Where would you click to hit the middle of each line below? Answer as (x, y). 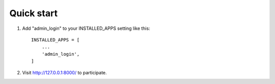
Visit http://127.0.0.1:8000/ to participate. (64, 72)
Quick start (34, 13)
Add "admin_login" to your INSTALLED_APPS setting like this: (86, 28)
